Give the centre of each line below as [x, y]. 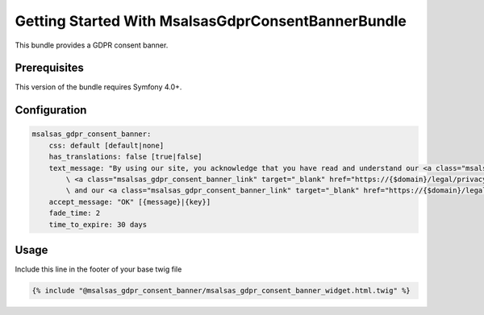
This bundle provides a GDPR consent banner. [92, 45]
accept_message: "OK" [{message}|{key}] [130, 202]
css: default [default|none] [106, 145]
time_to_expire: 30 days [98, 224]
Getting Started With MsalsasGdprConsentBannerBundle [211, 21]
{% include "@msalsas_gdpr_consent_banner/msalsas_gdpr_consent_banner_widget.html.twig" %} [221, 291]
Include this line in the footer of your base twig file [98, 269]
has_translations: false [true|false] [125, 157]
